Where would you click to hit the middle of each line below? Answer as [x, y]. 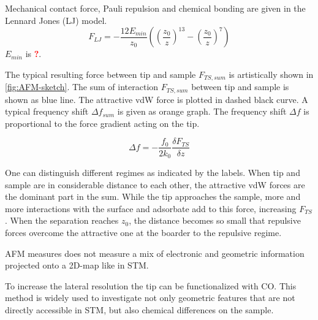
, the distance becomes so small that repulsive [215, 220]
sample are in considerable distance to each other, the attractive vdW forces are [155, 184]
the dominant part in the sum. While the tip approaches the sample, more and [153, 196]
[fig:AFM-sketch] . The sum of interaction [82, 87]
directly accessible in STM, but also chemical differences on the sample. [139, 309]
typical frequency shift [47, 111]
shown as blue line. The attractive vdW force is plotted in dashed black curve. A [157, 99]
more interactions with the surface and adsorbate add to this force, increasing [151, 208]
